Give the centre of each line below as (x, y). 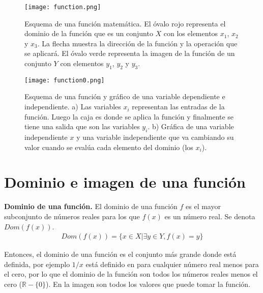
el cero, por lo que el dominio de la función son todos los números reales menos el (131, 274)
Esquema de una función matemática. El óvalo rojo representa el (125, 23)
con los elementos (191, 33)
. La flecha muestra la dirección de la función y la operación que (137, 43)
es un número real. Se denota (210, 216)
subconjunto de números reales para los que (72, 216)
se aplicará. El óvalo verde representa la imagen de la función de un (130, 53)
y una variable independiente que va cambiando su (155, 137)
